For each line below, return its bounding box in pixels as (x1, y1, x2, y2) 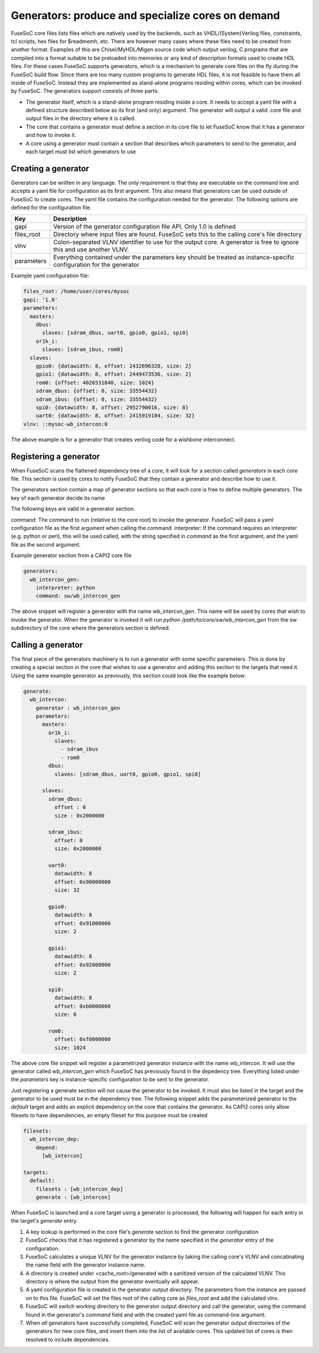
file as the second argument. (11, 541, 81, 548)
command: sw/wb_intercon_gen (35, 593, 121, 599)
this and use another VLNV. (53, 246, 129, 254)
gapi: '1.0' (23, 296, 58, 303)
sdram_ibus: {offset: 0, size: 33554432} (35, 396, 158, 403)
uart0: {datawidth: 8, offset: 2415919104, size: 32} (35, 412, 195, 419)
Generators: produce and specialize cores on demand (11, 9, 280, 22)
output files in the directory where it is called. (25, 115, 136, 122)
